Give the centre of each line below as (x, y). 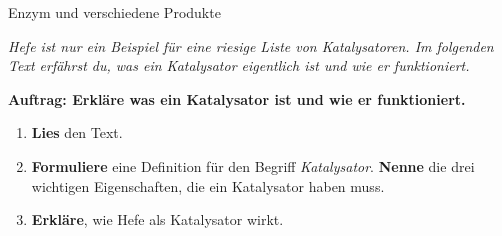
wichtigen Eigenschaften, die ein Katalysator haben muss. (208, 185)
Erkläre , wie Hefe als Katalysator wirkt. (157, 219)
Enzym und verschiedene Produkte (114, 12)
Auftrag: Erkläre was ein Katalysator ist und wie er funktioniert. (237, 98)
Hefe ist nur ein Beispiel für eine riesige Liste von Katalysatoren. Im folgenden (251, 45)
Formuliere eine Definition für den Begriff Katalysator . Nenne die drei (253, 165)
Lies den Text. (77, 132)
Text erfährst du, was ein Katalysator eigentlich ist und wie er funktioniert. (239, 65)
